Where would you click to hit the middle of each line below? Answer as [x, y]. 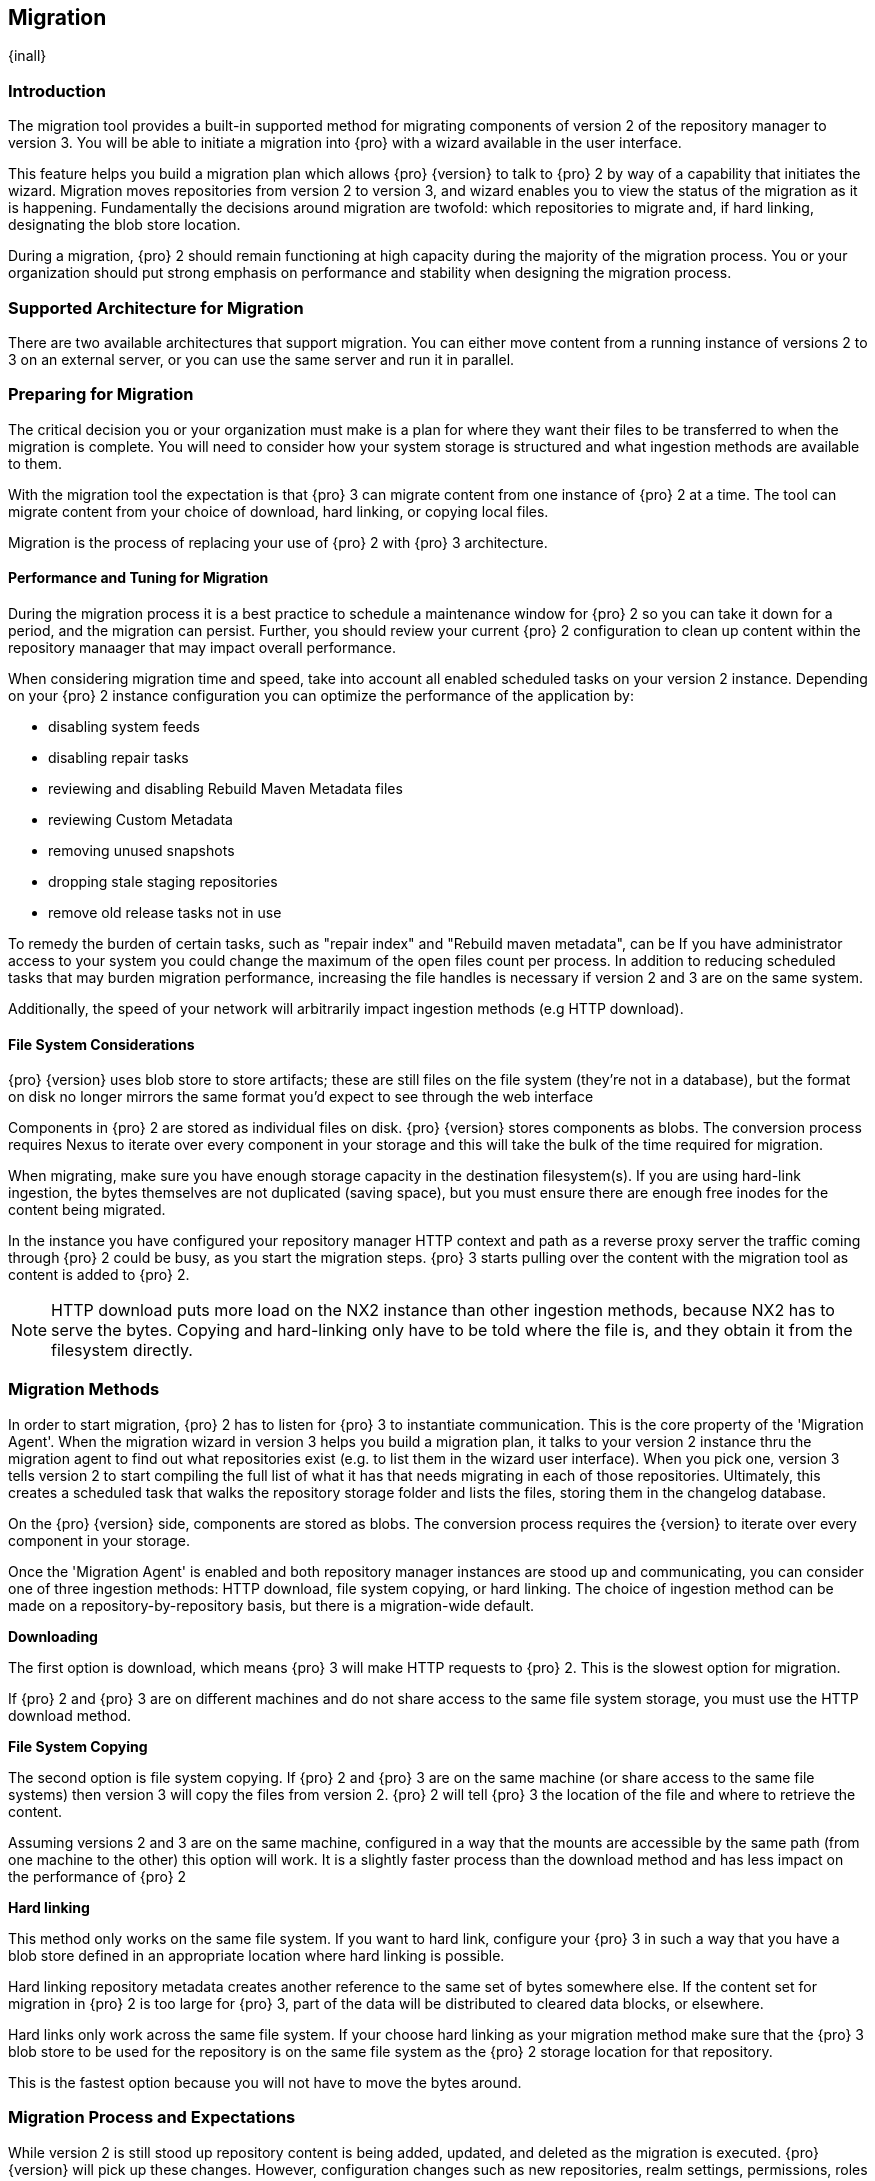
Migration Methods [84, 1389]
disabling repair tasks [118, 757]
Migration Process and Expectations [152, 2117]
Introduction [57, 90]
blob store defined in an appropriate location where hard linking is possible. [256, 1955]
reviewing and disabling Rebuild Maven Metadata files [225, 788]
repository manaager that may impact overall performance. [202, 647]
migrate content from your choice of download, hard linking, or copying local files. [278, 511]
